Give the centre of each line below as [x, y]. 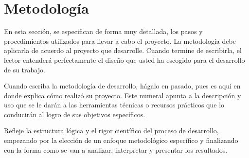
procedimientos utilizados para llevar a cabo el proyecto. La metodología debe [120, 41]
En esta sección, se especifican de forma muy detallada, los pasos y [103, 31]
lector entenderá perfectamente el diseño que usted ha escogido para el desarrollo [124, 60]
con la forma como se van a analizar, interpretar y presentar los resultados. [116, 149]
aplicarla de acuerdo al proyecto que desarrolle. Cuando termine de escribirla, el [123, 50]
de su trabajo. [25, 69]
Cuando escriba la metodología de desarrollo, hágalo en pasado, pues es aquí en [122, 86]
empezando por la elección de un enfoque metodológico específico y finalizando [121, 140]
